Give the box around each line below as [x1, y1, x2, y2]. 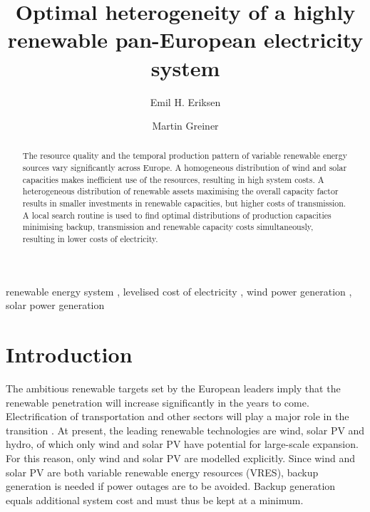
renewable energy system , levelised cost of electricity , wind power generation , [6, 283, 352, 298]
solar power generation [6, 298, 105, 313]
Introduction [6, 340, 133, 369]
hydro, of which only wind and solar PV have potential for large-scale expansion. [6, 437, 359, 451]
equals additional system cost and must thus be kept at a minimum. [6, 492, 304, 507]
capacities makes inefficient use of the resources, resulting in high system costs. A [22, 173, 324, 185]
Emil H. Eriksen [150, 94, 221, 109]
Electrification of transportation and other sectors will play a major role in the [6, 409, 349, 424]
